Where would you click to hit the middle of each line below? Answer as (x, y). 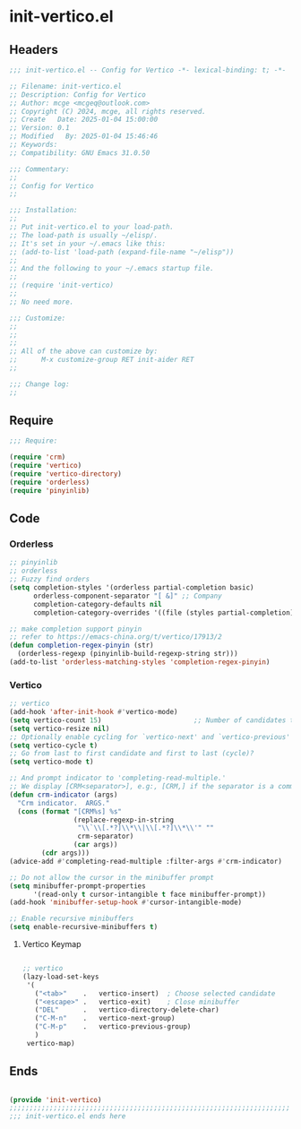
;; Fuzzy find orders (50, 580)
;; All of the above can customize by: (84, 351)
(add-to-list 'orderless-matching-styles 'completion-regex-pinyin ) (140, 662)
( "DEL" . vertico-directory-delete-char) (127, 1010)
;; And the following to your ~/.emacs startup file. (112, 269)
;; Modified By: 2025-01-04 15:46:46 (84, 136)
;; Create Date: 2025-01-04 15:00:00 (84, 120)
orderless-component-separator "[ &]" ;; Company (127, 596)
